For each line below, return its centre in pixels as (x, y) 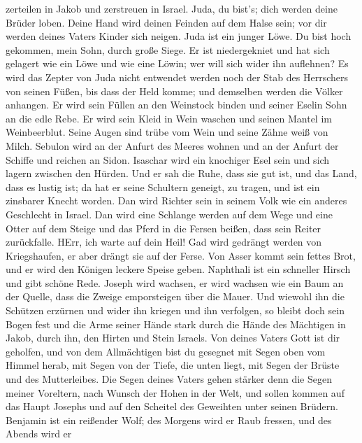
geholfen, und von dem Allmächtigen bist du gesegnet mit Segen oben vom (166, 351)
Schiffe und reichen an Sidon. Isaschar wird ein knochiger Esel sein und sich (168, 159)
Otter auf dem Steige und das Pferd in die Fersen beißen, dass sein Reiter (164, 228)
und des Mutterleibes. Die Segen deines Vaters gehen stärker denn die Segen (169, 379)
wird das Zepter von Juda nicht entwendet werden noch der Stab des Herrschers (177, 77)
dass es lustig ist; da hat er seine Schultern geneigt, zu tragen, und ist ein (163, 187)
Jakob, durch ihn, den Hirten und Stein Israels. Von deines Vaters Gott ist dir (173, 338)
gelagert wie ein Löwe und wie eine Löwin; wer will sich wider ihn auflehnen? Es (177, 63)
